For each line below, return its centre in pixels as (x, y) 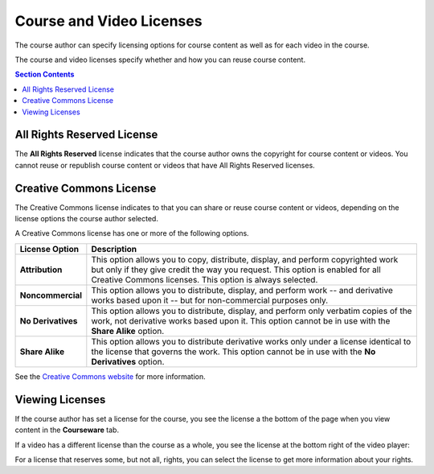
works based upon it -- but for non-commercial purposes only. (210, 300)
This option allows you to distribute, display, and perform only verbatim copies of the (252, 311)
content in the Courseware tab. (67, 430)
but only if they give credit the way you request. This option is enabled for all (236, 270)
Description (114, 249)
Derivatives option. (128, 361)
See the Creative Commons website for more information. (110, 376)
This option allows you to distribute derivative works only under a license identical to (251, 341)
